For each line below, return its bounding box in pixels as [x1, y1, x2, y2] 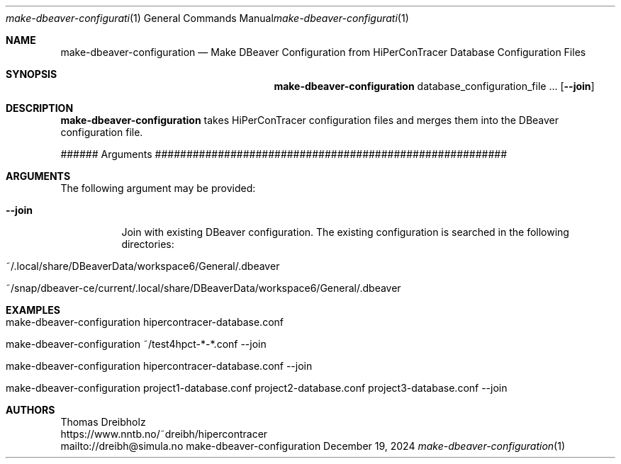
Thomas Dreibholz [60, 416, 146, 428]
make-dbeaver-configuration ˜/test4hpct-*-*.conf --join [6, 338, 267, 350]
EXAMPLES [6, 304, 60, 316]
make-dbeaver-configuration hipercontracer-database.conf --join [6, 360, 313, 372]
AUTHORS [6, 404, 55, 416]
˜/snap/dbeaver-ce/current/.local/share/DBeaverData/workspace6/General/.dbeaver [6, 282, 401, 294]
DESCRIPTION [6, 102, 74, 114]
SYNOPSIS [6, 68, 57, 80]
